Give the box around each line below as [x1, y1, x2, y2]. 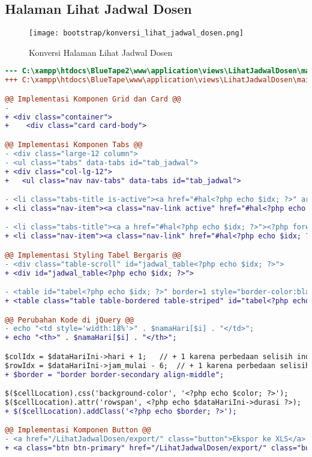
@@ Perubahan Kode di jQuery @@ [5, 315, 134, 324]
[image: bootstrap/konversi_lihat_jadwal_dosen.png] [29, 29, 244, 38]
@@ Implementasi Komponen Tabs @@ [5, 141, 143, 150]
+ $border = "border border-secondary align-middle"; [5, 370, 224, 379]
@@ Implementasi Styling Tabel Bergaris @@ [5, 250, 181, 259]
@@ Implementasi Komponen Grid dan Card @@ [5, 94, 181, 103]
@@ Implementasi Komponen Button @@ [5, 426, 151, 435]
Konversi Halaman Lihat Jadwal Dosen [29, 46, 173, 58]
